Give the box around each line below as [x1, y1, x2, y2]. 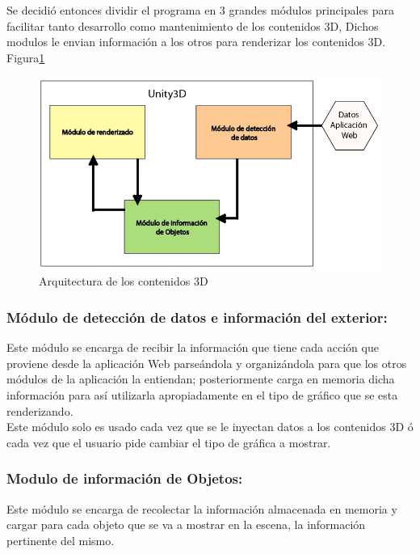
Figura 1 [6, 49, 45, 66]
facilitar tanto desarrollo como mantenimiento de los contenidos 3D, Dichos [6, 17, 379, 34]
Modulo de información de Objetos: [6, 468, 243, 488]
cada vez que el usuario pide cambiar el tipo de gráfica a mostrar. [6, 433, 331, 450]
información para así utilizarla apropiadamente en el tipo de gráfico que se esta [6, 387, 398, 404]
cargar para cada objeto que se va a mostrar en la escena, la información [6, 516, 366, 533]
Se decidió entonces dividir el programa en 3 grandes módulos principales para [6, 2, 395, 18]
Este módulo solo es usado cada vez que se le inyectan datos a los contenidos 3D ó [6, 418, 414, 435]
